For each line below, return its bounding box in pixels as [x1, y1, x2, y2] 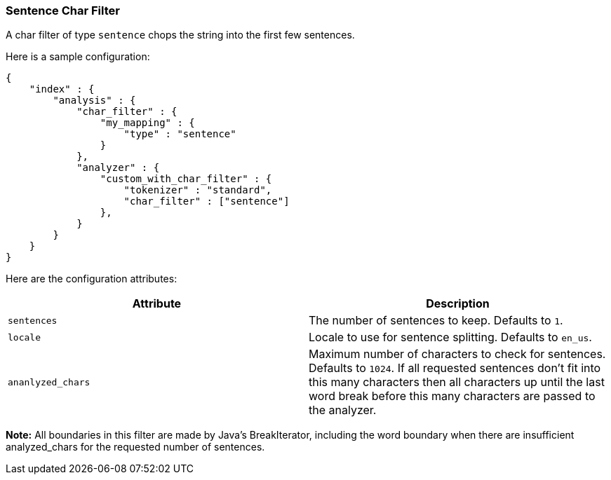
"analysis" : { [53, 95, 136, 107]
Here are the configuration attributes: [6, 273, 177, 285]
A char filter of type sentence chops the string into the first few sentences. [6, 29, 355, 41]
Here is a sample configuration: [6, 50, 150, 63]
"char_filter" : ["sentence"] [123, 196, 290, 207]
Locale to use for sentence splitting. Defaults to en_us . [309, 330, 592, 345]
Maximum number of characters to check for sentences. [309, 347, 606, 362]
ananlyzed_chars [8, 376, 90, 388]
